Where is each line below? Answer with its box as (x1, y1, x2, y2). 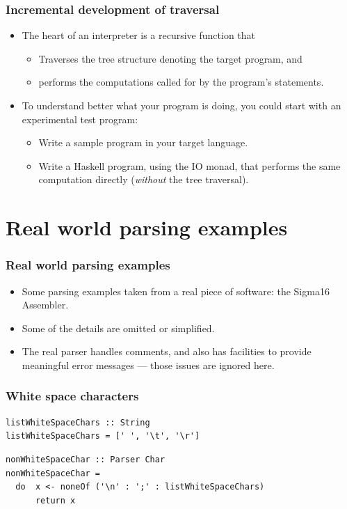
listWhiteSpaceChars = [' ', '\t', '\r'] (6, 431, 200, 441)
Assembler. (22, 297, 69, 312)
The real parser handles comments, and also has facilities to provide (22, 344, 312, 359)
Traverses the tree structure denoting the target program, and (38, 51, 302, 65)
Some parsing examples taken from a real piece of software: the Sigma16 (22, 283, 330, 298)
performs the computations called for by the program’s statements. (38, 75, 324, 89)
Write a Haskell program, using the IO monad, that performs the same (38, 158, 341, 173)
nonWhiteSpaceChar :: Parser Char (6, 454, 166, 464)
